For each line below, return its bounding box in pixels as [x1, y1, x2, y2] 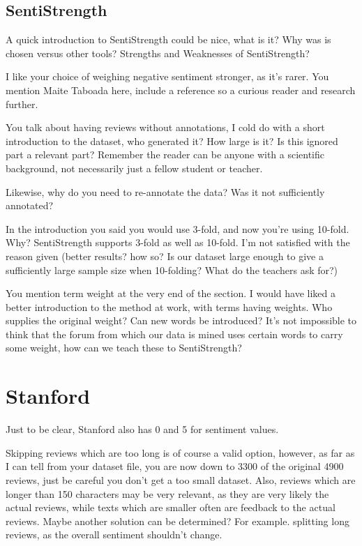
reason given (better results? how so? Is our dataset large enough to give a [6, 248, 324, 263]
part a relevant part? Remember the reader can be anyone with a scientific [6, 147, 325, 162]
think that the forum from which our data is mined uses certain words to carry [6, 326, 343, 341]
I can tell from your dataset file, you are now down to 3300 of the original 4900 [6, 459, 344, 473]
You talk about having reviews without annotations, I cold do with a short [6, 120, 325, 135]
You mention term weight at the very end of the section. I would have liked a [6, 286, 336, 301]
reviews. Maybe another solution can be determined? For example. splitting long [6, 513, 349, 528]
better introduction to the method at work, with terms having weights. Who [6, 299, 333, 314]
